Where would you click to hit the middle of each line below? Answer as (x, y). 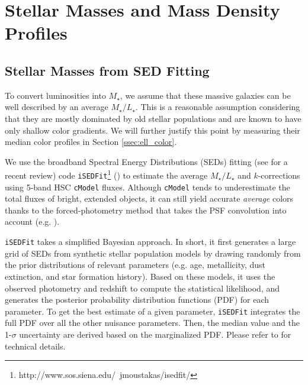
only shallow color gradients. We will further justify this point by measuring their (153, 130)
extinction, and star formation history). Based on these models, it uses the (140, 276)
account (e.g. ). (32, 221)
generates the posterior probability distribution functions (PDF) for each (137, 300)
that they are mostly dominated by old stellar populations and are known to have (153, 118)
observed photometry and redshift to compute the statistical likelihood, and (142, 288)
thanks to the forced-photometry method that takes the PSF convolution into (146, 210)
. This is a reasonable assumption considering (218, 107)
